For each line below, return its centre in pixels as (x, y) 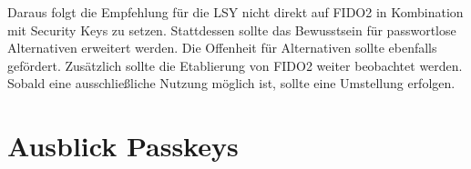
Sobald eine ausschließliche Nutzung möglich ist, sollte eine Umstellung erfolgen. (231, 83)
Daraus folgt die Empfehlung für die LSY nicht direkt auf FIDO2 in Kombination (235, 12)
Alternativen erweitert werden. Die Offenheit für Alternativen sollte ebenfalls (222, 48)
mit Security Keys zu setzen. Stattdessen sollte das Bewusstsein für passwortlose (232, 30)
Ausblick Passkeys (123, 146)
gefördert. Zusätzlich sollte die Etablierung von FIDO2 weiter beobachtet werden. (235, 65)
